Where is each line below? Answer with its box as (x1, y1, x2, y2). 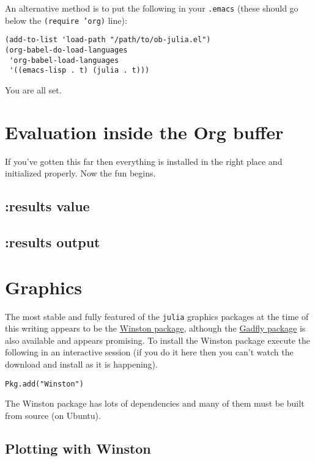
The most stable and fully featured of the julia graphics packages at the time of (5, 310, 309, 322)
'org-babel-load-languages (9, 56, 119, 65)
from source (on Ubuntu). (5, 408, 101, 421)
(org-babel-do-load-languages (5, 45, 128, 54)
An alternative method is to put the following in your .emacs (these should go (5, 2, 298, 14)
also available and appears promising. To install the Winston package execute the (5, 333, 311, 346)
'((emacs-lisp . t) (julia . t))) (9, 66, 150, 75)
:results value (5, 197, 90, 216)
